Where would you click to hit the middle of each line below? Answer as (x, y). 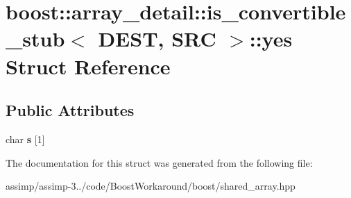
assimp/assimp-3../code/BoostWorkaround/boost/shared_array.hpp (151, 186)
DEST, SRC (157, 39)
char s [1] (25, 139)
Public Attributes (70, 110)
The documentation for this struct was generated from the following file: (159, 162)
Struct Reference (88, 66)
